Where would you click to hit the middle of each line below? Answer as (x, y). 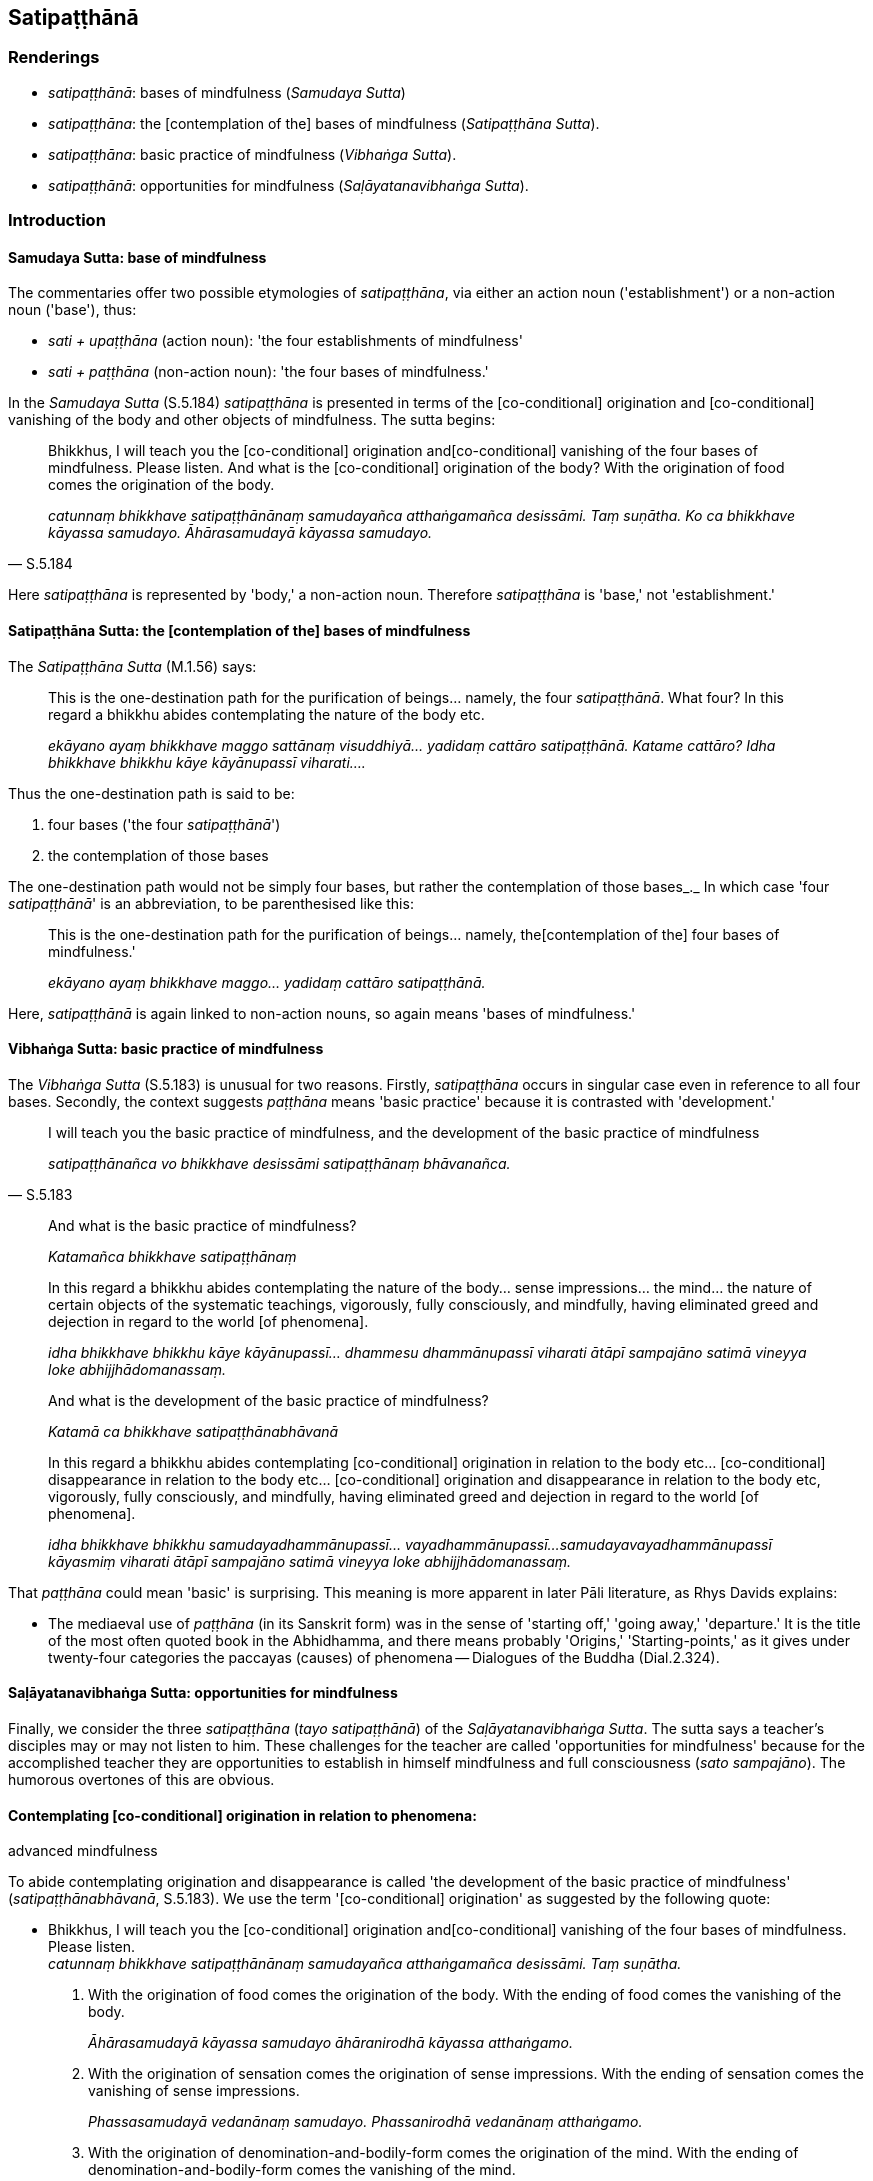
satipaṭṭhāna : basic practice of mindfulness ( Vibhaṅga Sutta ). (252, 154)
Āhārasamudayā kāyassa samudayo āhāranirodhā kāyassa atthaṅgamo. (330, 2043)
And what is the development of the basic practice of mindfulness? (268, 1400)
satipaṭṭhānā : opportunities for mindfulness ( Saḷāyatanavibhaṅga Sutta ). (288, 185)
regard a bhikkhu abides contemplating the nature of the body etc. (266, 714)
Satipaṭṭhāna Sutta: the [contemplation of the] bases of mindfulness (239, 630)
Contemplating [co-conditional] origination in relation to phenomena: (242, 1815)
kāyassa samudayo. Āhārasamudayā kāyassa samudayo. (240, 533)
